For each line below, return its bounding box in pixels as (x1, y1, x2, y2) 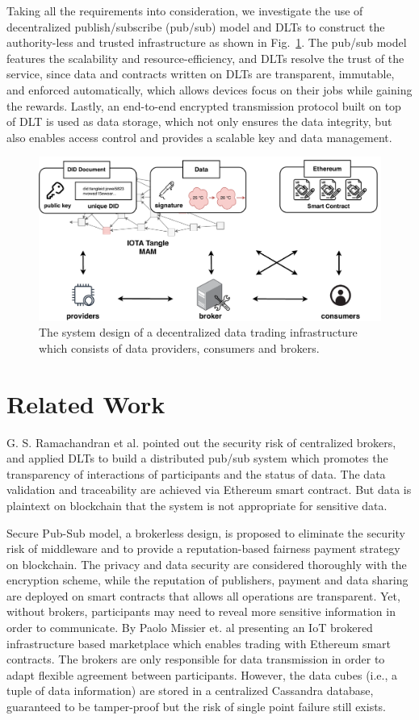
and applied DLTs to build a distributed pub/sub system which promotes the (6, 450, 388, 467)
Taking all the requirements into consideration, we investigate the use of (6, 2, 363, 19)
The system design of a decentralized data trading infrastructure (39, 324, 358, 341)
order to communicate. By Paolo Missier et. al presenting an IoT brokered (6, 619, 373, 636)
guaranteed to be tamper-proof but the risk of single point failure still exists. (6, 698, 387, 715)
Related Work (6, 387, 166, 420)
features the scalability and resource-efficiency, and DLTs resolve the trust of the (6, 49, 404, 66)
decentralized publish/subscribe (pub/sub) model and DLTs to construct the (6, 18, 385, 35)
